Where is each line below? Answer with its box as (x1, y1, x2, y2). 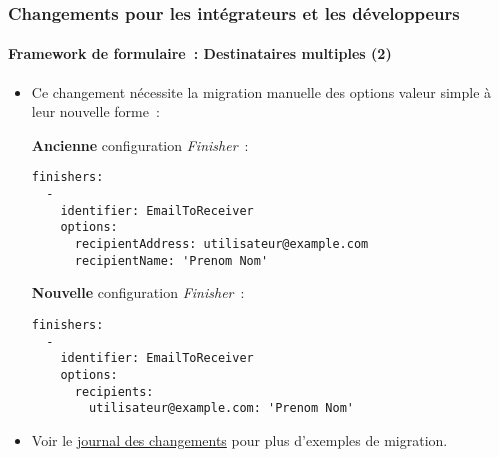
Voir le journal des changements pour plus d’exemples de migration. (31, 429, 448, 450)
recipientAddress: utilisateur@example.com (74, 237, 369, 252)
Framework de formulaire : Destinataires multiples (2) (8, 43, 392, 64)
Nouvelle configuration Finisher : (31, 282, 245, 303)
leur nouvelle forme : (31, 101, 160, 122)
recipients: (74, 384, 154, 399)
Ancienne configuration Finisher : (31, 134, 249, 155)
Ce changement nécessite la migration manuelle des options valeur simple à (31, 81, 492, 102)
